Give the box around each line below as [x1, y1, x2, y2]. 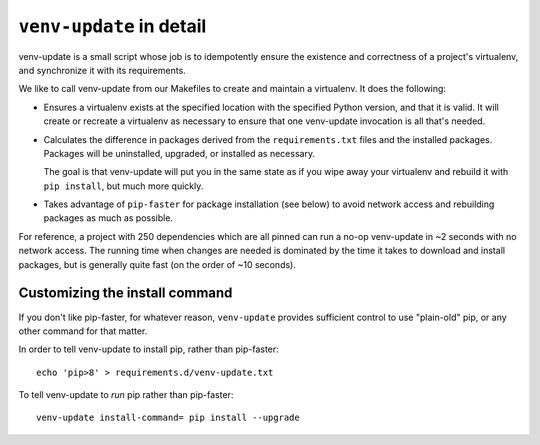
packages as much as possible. [43, 212, 174, 224]
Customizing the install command [18, 285, 233, 302]
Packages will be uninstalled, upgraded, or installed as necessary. [43, 147, 315, 159]
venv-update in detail [18, 15, 207, 37]
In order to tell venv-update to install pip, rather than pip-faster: [18, 343, 279, 355]
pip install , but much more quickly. [43, 180, 204, 192]
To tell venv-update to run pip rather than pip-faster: [18, 389, 234, 401]
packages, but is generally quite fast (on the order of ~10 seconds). [18, 258, 297, 270]
